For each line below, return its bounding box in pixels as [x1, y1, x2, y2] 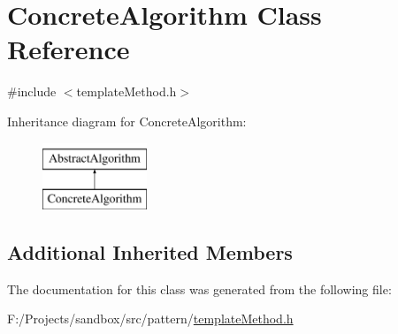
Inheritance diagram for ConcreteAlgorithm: [7, 111, 247, 130]
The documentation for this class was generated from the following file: [7, 279, 392, 298]
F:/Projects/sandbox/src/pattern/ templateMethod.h [7, 309, 294, 328]
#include [7, 82, 57, 101]
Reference [7, 31, 130, 67]
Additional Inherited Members [7, 239, 293, 266]
